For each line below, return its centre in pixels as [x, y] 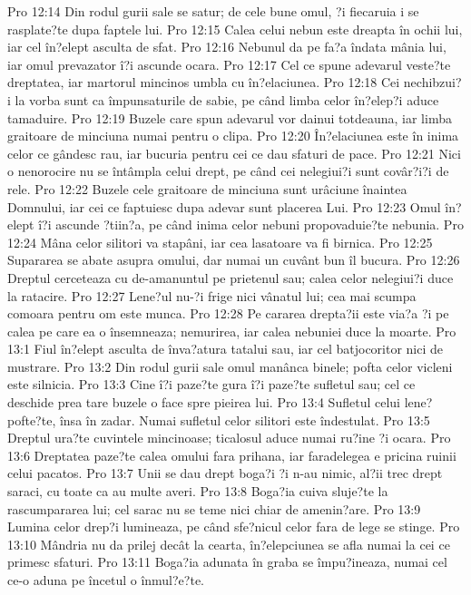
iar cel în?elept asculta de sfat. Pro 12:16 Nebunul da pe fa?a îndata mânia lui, [227, 47]
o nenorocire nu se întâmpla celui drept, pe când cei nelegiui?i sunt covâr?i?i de [228, 171]
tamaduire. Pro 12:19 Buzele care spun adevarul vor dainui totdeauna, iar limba [230, 117]
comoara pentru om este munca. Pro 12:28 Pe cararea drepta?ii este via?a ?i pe [228, 313]
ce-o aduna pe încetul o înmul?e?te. [106, 580]
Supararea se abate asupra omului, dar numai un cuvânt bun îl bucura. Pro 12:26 [234, 260]
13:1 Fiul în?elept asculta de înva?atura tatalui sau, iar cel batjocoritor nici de [226, 349]
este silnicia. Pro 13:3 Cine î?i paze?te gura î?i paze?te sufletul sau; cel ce [211, 384]
